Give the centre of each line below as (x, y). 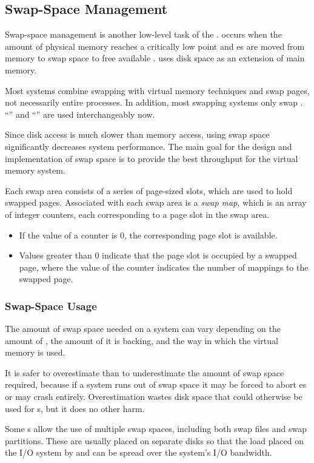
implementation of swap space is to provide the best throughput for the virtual (152, 158)
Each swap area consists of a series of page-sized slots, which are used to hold (149, 190)
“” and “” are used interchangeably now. (80, 114)
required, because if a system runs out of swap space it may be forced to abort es (156, 384)
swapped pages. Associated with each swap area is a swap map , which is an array (156, 202)
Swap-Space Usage (51, 306)
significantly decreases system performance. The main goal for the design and (149, 146)
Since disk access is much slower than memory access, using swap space (137, 134)
